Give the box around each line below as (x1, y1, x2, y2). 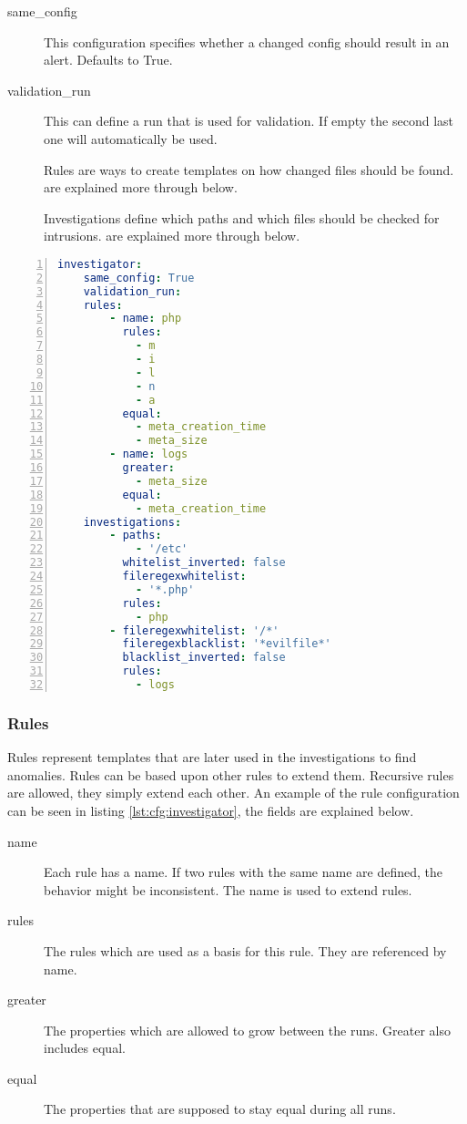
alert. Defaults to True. (44, 50, 173, 69)
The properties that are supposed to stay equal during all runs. (44, 1099, 396, 1119)
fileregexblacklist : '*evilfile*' (122, 637, 331, 651)
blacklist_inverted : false (122, 651, 286, 665)
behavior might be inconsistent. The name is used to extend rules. (44, 880, 412, 899)
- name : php (109, 312, 182, 325)
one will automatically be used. (44, 129, 218, 148)
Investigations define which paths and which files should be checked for (44, 208, 440, 227)
